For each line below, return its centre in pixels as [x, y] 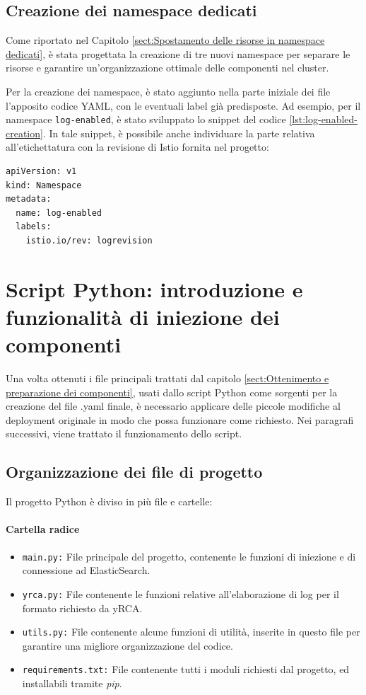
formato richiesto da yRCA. [82, 608]
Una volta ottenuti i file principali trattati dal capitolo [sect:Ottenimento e [167, 378]
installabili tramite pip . [72, 683]
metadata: [29, 199]
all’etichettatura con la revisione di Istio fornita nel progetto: [137, 147]
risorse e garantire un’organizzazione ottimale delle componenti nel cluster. [167, 68]
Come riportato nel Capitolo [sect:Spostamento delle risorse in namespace [165, 40]
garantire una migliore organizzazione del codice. [128, 645]
